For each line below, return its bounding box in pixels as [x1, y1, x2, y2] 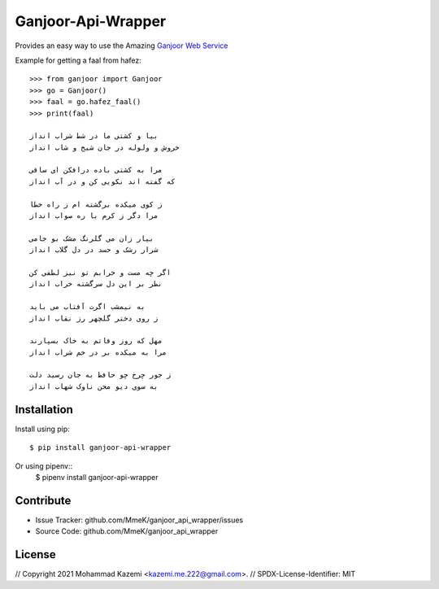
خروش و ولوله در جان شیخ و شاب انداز [29, 142, 180, 152]
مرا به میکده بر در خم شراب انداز [29, 347, 167, 357]
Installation [15, 403, 73, 417]
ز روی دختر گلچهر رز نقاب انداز [29, 313, 159, 323]
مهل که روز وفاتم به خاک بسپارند [29, 336, 163, 346]
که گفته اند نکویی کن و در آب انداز [29, 177, 176, 186]
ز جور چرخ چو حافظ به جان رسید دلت [29, 370, 172, 380]
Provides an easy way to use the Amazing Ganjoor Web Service [15, 41, 228, 50]
